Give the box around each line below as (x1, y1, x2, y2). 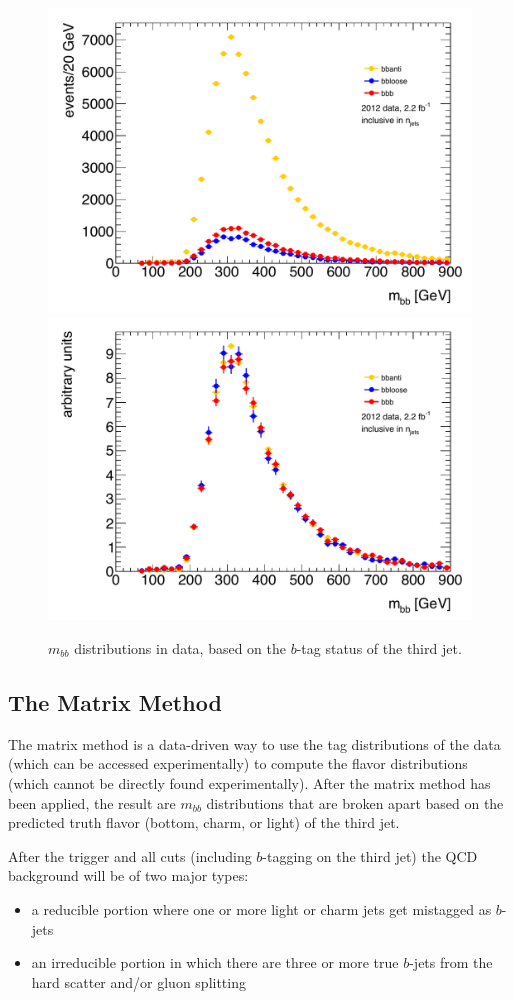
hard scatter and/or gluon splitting (31, 971, 246, 992)
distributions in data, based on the (74, 638, 287, 659)
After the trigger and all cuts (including (8, 845, 252, 866)
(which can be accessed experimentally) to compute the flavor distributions (8, 753, 468, 774)
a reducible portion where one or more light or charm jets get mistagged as (31, 898, 492, 919)
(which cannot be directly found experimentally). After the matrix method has (8, 773, 491, 794)
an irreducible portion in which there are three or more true (31, 952, 399, 973)
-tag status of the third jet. (296, 638, 462, 659)
